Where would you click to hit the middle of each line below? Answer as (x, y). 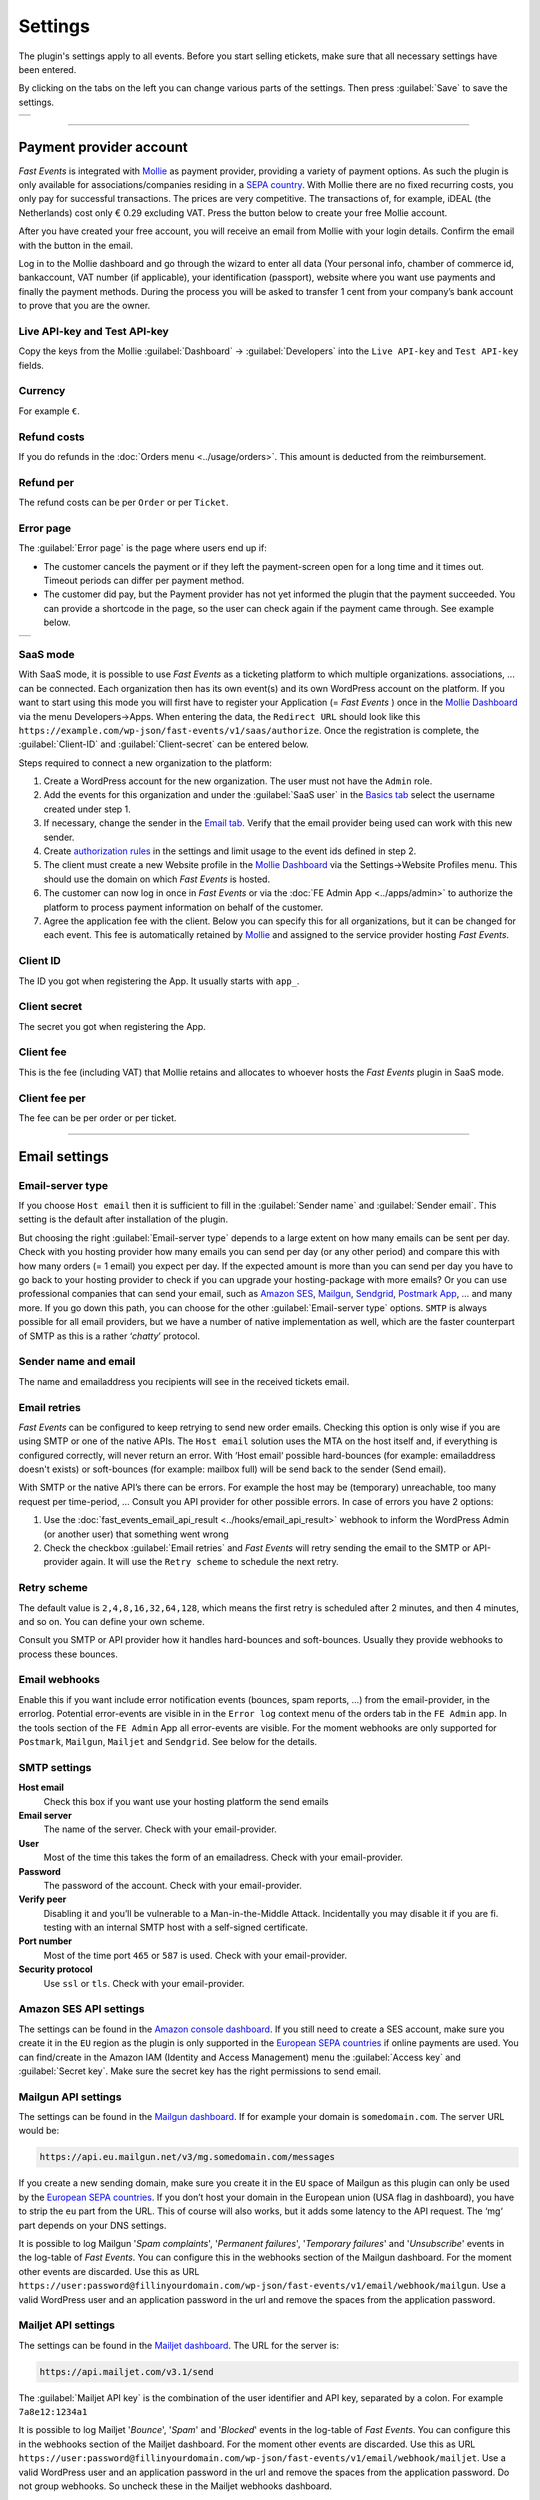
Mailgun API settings (70, 2097)
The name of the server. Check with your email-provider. (160, 1829)
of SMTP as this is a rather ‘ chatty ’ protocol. (109, 1336)
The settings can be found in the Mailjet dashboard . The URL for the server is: (179, 2345)
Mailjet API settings (66, 2325)
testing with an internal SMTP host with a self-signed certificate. (176, 1927)
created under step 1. (87, 809)
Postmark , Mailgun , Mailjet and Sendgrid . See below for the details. (168, 1742)
